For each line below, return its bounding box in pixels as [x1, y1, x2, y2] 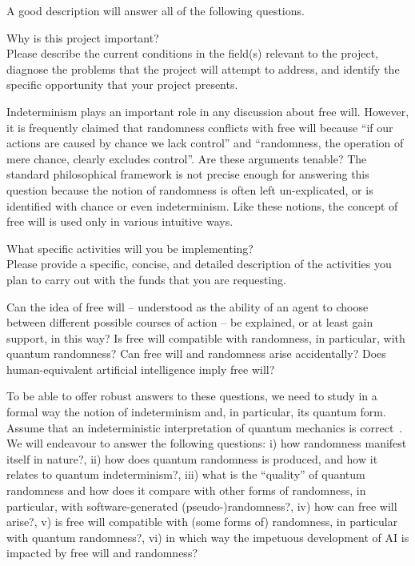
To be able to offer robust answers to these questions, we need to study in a [6, 387, 377, 404]
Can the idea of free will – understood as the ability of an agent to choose [6, 298, 369, 315]
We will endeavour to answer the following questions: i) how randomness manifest [6, 435, 407, 452]
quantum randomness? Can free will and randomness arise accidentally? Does [6, 345, 386, 362]
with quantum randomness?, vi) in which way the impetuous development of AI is [6, 528, 409, 545]
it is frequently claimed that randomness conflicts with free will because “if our [6, 118, 393, 135]
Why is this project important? [6, 29, 159, 46]
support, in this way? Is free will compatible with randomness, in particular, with [6, 329, 405, 346]
